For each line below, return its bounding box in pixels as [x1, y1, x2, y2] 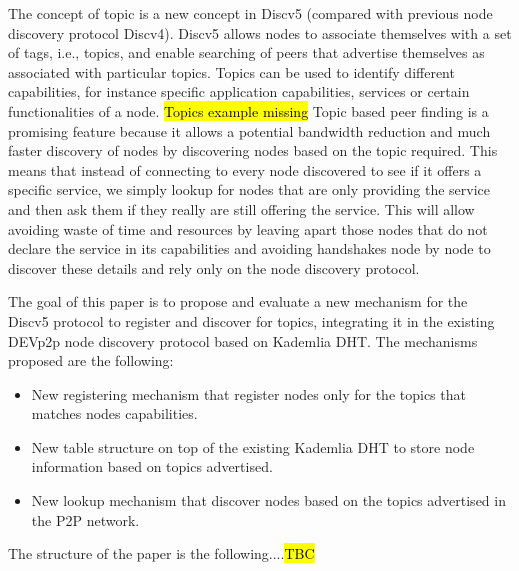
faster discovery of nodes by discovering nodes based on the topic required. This [8, 140, 498, 161]
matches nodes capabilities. [31, 403, 198, 424]
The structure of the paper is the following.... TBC [8, 543, 315, 564]
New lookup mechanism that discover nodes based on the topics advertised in [31, 490, 506, 511]
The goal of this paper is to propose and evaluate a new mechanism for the [8, 291, 468, 312]
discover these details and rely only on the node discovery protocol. [8, 257, 420, 278]
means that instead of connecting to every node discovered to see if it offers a [8, 159, 482, 180]
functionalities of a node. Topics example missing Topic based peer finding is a [8, 100, 489, 121]
